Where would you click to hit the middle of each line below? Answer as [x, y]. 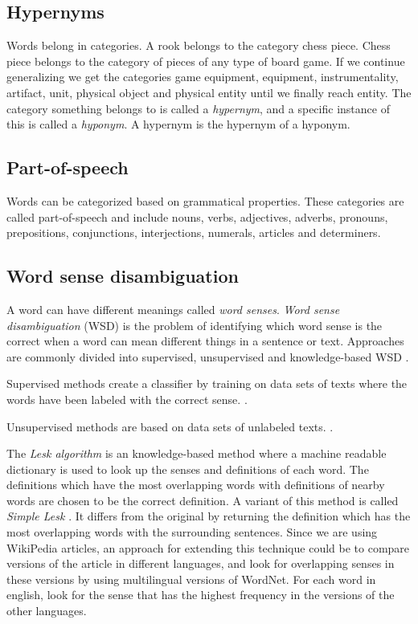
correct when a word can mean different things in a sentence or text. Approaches [205, 341]
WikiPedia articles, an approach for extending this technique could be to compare [208, 547]
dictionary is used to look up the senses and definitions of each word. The [188, 469]
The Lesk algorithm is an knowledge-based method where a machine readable [197, 453]
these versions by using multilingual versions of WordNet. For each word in [191, 579]
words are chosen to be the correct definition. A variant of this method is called [203, 500]
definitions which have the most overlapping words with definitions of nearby [196, 485]
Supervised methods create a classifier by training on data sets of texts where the [207, 383]
